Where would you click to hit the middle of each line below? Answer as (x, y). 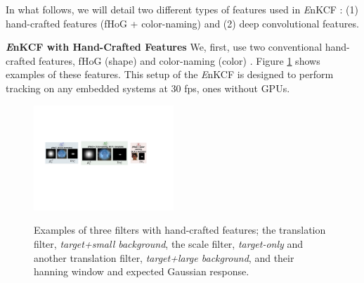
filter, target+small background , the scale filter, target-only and (169, 244)
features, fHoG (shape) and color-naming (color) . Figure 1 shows (180, 60)
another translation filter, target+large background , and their (164, 257)
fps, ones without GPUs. (237, 88)
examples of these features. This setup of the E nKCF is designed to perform (170, 74)
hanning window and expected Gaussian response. (142, 271)
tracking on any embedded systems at (87, 88)
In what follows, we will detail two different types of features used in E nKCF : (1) (182, 9)
